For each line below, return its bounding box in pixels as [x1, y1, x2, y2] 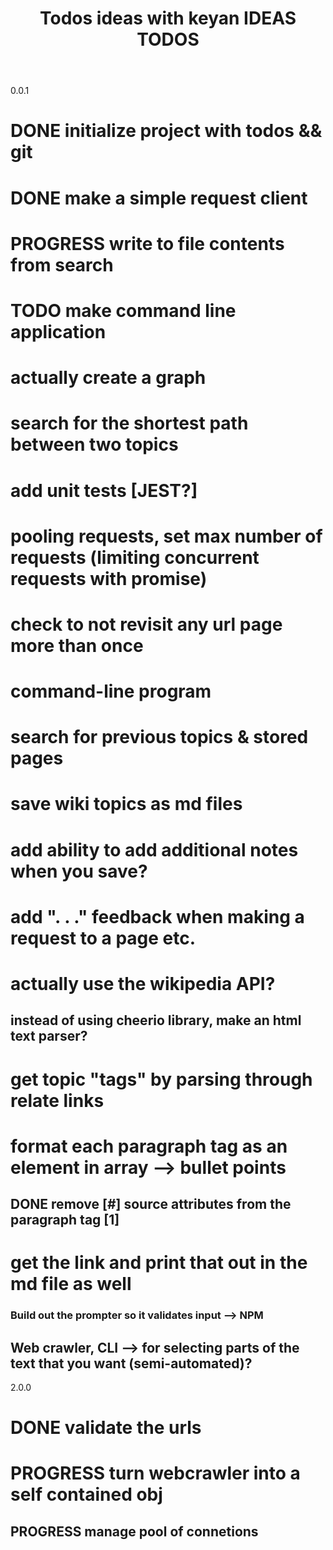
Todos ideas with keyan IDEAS [39, 7, 297, 30]
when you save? [10, 860, 148, 882]
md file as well [10, 1273, 132, 1296]
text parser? [10, 1028, 88, 1045]
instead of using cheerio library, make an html [10, 1012, 302, 1029]
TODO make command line [10, 299, 237, 322]
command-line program [10, 680, 212, 703]
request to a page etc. [10, 927, 197, 949]
